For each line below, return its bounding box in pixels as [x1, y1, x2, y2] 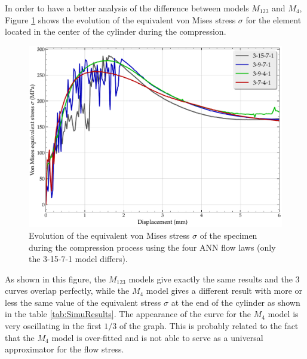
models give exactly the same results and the [128, 272, 293, 285]
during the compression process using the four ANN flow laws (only [29, 241, 276, 253]
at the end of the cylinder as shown [171, 296, 300, 308]
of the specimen [199, 229, 257, 241]
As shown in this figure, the [5, 272, 106, 285]
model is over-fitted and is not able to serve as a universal [51, 331, 263, 343]
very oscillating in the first [5, 320, 102, 332]
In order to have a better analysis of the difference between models [5, 2, 249, 14]
